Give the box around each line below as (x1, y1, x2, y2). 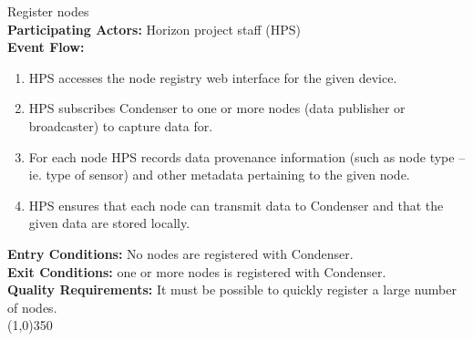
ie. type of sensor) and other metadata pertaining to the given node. (28, 165, 410, 184)
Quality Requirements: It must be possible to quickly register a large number (7, 280, 457, 299)
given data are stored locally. (28, 213, 190, 232)
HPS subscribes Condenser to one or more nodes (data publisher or (28, 98, 406, 118)
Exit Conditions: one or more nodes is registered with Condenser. (7, 262, 386, 281)
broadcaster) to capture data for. (28, 116, 213, 135)
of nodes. (7, 297, 57, 316)
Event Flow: (7, 37, 85, 57)
